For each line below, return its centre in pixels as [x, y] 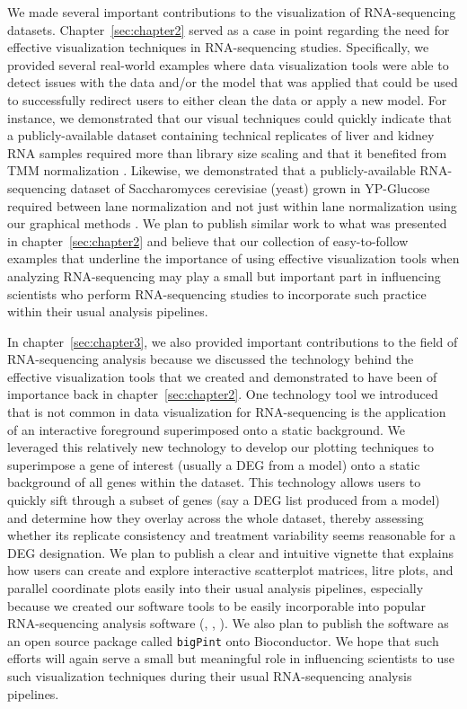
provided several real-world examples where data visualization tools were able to [228, 64]
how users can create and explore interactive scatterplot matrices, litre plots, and [230, 570]
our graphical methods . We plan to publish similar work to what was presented [227, 223]
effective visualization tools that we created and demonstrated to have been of [222, 376]
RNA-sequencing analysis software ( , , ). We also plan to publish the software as [228, 623]
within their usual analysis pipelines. [108, 311]
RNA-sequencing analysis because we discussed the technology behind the [211, 359]
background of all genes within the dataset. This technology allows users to [214, 482]
